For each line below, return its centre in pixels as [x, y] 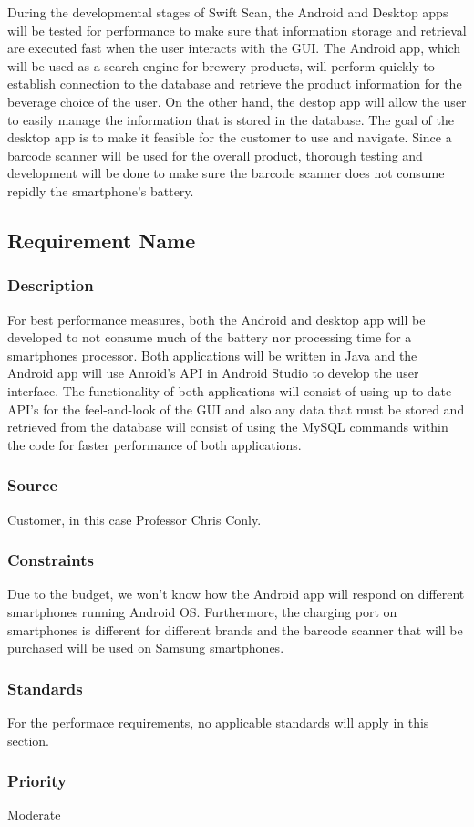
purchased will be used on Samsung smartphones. [146, 648]
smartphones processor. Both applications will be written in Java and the [212, 355]
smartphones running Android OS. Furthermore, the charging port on [202, 611]
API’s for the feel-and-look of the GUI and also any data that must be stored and [236, 408]
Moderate [34, 815]
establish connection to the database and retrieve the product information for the [235, 84]
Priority [37, 781]
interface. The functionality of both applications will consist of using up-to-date [230, 390]
